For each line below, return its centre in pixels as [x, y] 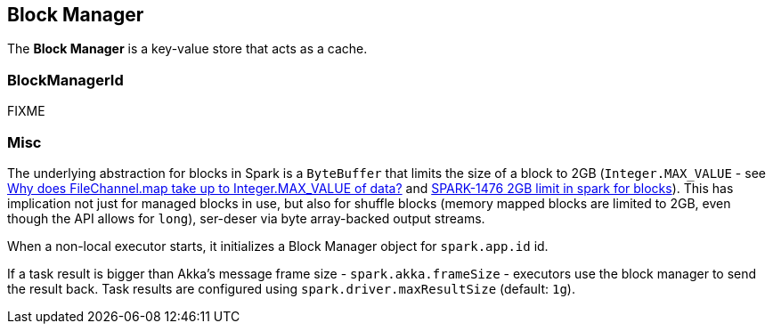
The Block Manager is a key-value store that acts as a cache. [187, 49]
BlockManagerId [65, 80]
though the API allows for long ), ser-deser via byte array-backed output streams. [246, 218]
